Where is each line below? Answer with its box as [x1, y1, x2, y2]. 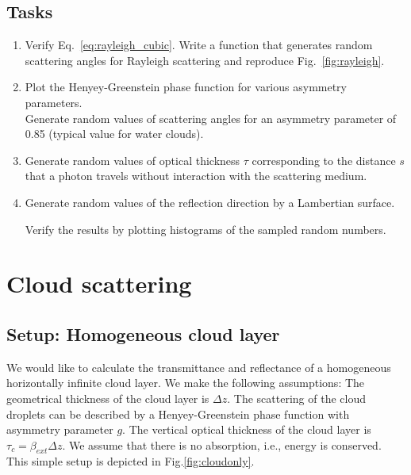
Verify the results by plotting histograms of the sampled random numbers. [25, 220, 386, 237]
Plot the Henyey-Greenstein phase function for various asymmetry [25, 79, 347, 95]
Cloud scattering [6, 267, 192, 300]
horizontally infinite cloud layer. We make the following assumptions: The [6, 374, 365, 391]
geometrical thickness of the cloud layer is [6, 389, 209, 406]
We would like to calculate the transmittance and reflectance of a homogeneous [6, 358, 391, 375]
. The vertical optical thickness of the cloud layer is [122, 421, 371, 438]
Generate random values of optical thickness [25, 151, 240, 168]
